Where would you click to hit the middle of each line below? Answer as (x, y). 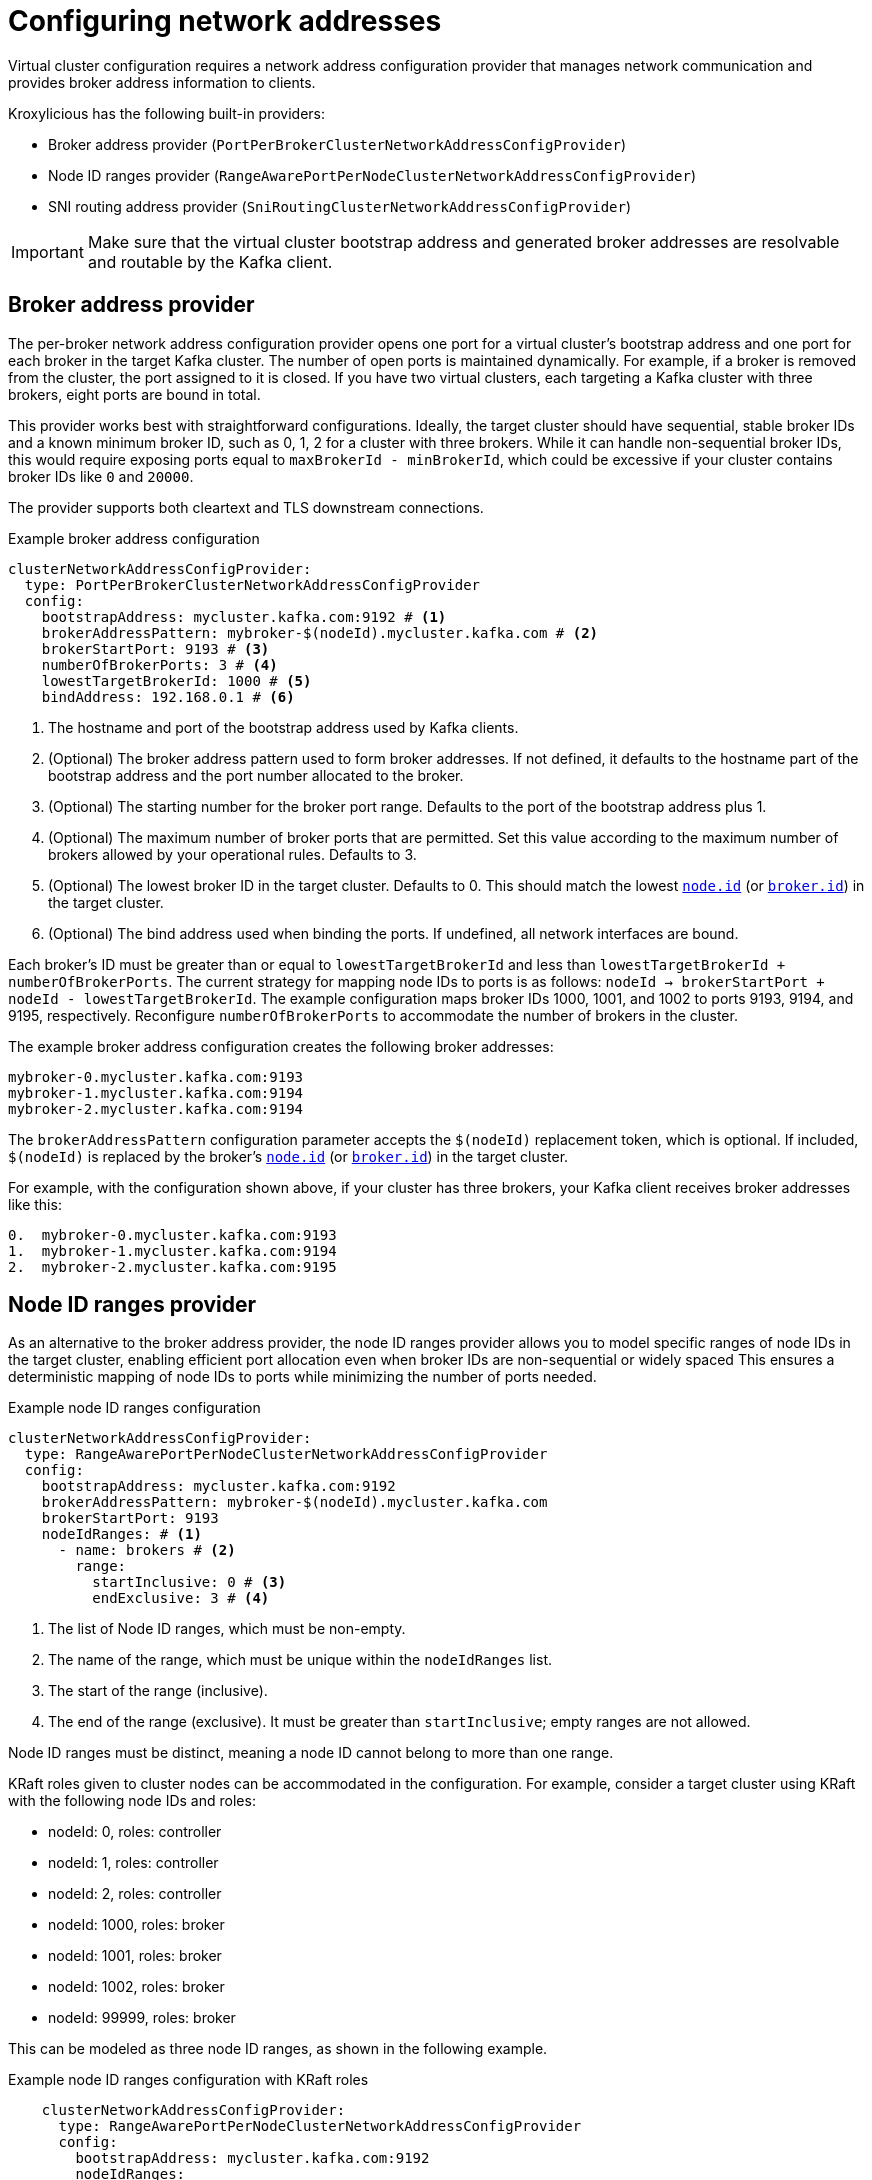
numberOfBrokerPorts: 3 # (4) (159, 664)
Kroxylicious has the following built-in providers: (167, 113)
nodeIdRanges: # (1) (121, 1534)
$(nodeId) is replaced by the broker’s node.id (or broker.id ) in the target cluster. (288, 1156)
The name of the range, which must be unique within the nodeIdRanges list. (300, 1660)
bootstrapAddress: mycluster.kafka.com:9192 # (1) (244, 616)
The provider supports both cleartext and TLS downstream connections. (246, 507)
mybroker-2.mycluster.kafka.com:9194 (156, 1108)
